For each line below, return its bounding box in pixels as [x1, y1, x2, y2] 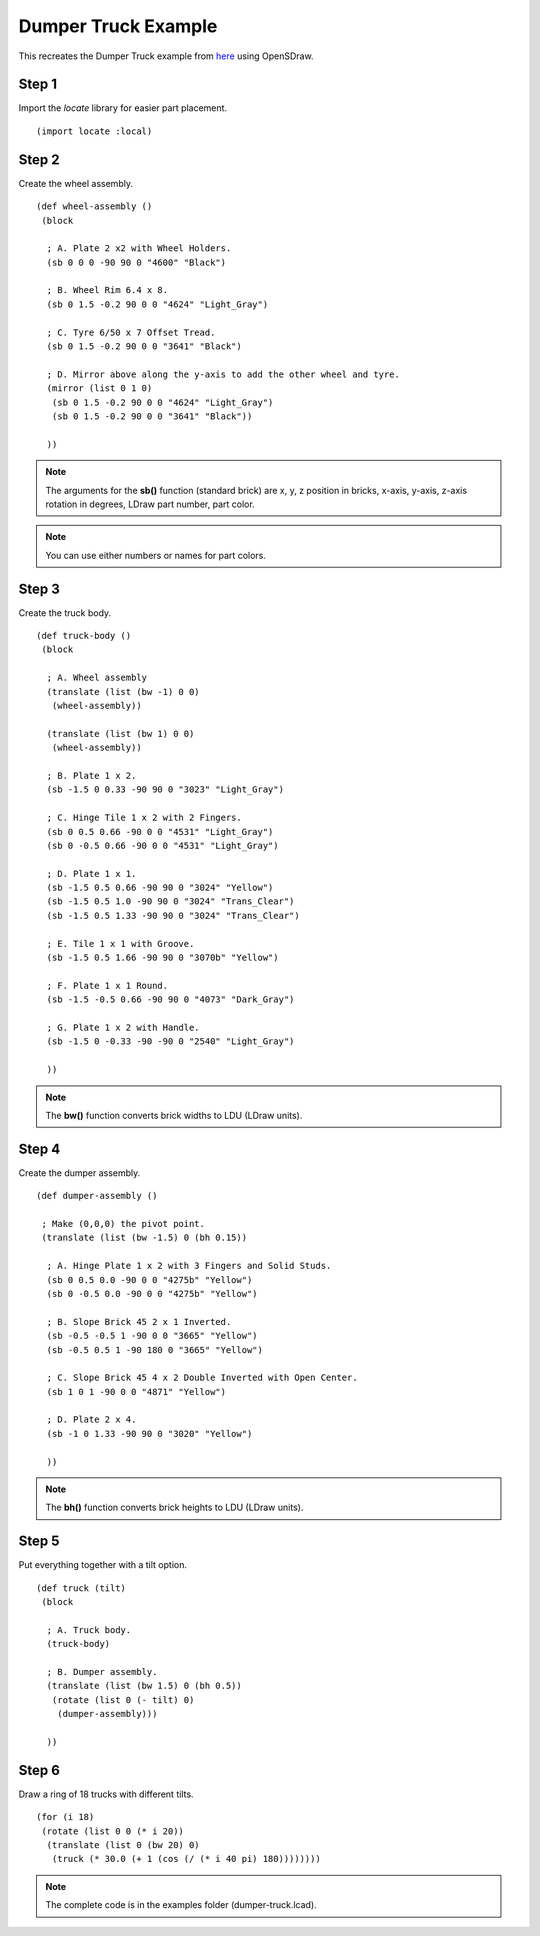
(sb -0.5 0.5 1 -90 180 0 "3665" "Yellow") [46, 1344, 264, 1355]
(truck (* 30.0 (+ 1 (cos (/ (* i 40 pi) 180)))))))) [51, 1853, 322, 1865]
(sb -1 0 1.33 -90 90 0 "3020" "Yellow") [46, 1428, 253, 1439]
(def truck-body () [36, 630, 132, 642]
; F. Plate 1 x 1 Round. [46, 980, 169, 991]
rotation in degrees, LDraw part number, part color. [45, 498, 255, 510]
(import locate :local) [36, 125, 153, 137]
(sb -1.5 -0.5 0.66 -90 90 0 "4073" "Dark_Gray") [46, 994, 295, 1005]
